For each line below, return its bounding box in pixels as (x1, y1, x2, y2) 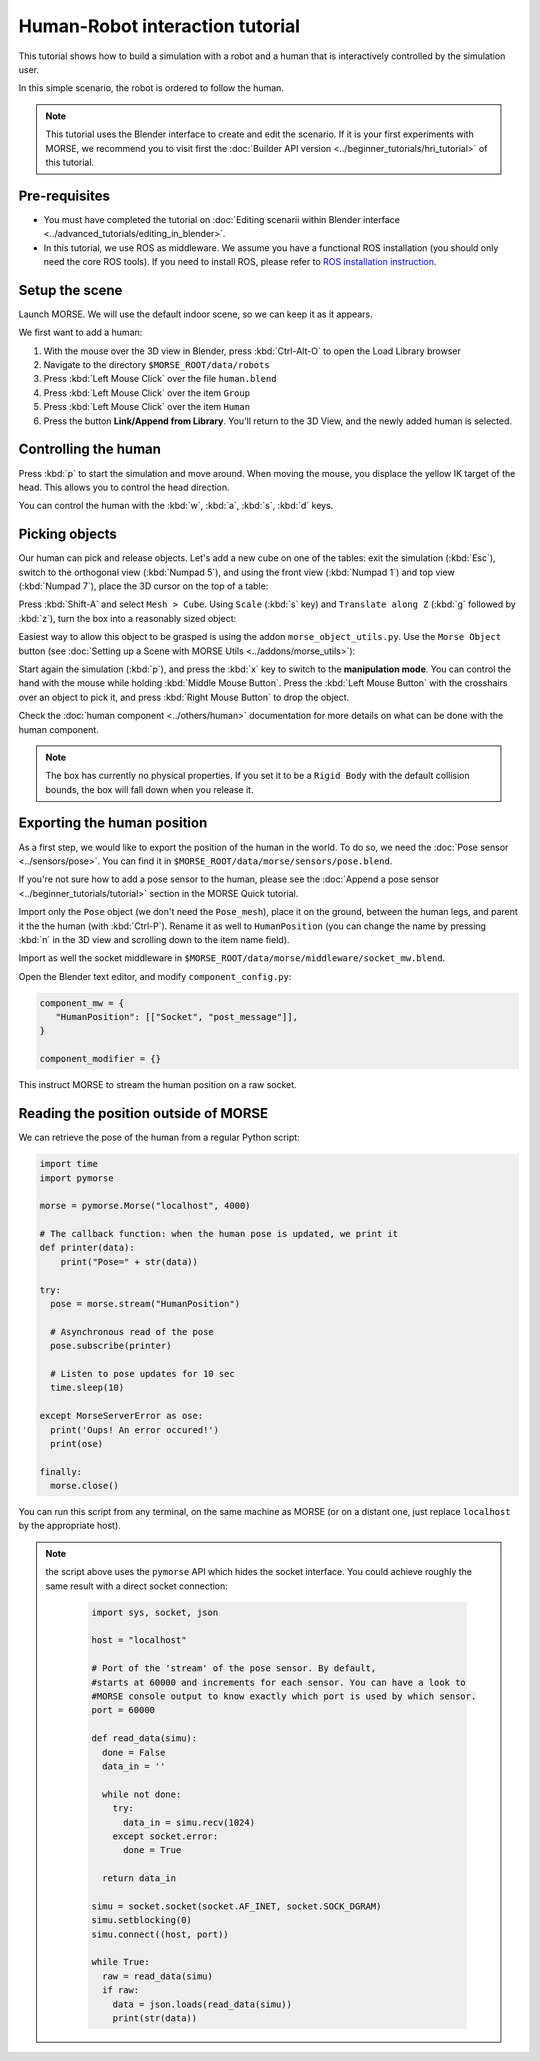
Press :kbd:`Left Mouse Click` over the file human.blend (43, 373, 277, 385)
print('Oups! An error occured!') (50, 1424, 220, 1435)
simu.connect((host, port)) (91, 1928, 229, 1940)
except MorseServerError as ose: (39, 1410, 204, 1422)
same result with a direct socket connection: (45, 1580, 229, 1592)
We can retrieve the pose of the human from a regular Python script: (18, 1131, 300, 1144)
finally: (39, 1466, 83, 1477)
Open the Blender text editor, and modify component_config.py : (18, 970, 292, 982)
